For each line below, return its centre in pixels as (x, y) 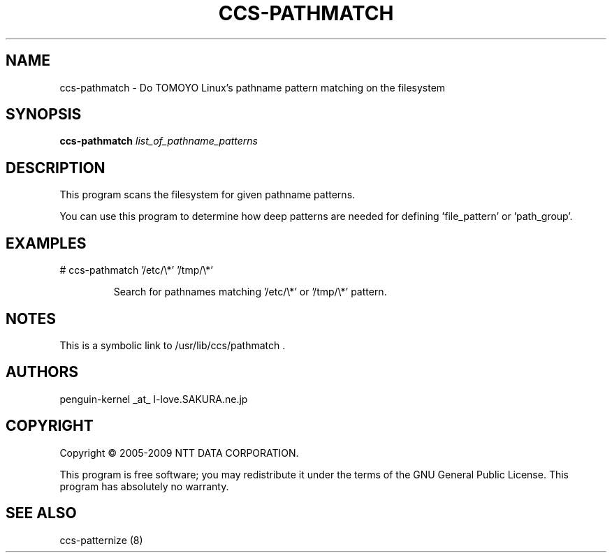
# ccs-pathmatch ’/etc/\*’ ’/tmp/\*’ (136, 270)
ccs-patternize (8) (101, 540)
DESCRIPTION (56, 168)
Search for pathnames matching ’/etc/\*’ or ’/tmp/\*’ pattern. (250, 292)
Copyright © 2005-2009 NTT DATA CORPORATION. (179, 453)
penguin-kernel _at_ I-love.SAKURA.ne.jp (154, 399)
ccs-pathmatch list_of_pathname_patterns (159, 141)
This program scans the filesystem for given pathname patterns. (207, 195)
